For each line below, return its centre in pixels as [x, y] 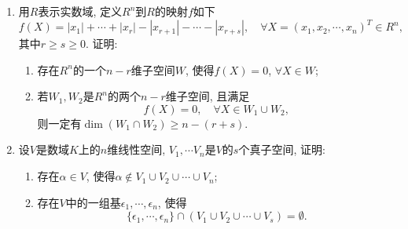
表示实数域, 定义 [80, 11]
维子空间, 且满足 [208, 96]
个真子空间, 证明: [282, 149]
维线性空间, [136, 149]
